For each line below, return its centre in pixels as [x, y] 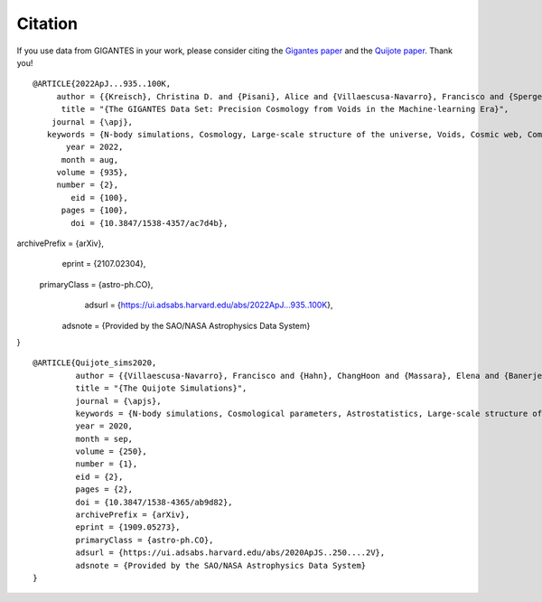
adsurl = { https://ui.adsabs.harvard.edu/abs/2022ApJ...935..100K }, [209, 305]
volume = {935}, [92, 173]
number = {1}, [107, 464]
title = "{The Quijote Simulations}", [161, 388]
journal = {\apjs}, [118, 401]
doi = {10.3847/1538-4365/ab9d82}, [154, 502]
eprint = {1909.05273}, [128, 527]
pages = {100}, [94, 211]
